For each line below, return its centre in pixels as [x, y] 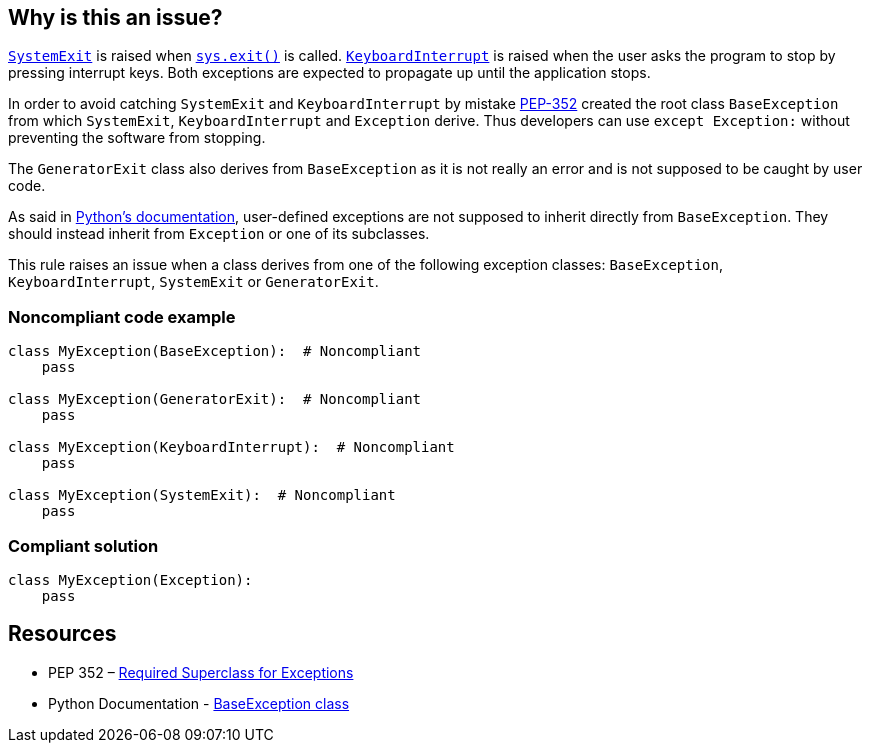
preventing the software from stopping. [137, 138]
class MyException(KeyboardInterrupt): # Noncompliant [231, 447]
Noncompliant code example [122, 316]
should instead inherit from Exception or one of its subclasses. [219, 234]
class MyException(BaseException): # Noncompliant [215, 351]
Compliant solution [83, 545]
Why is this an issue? [115, 17]
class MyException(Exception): [130, 579]
